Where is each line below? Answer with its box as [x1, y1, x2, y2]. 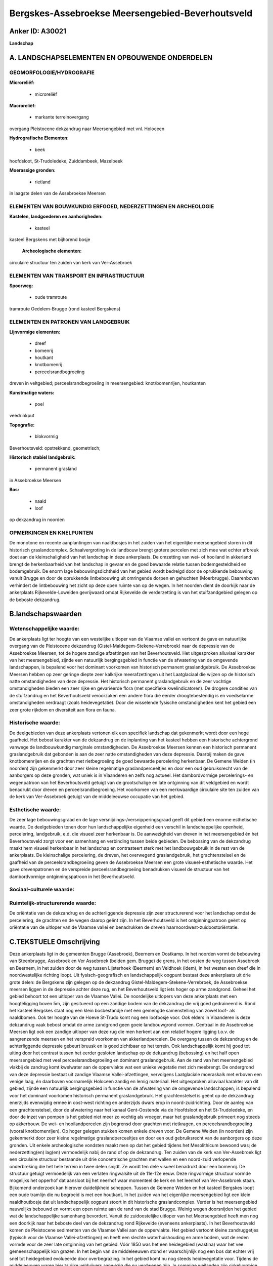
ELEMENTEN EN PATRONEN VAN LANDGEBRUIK [9, 318, 130, 325]
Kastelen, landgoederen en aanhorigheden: [9, 213, 103, 220]
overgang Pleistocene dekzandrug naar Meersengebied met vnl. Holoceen [9, 126, 164, 132]
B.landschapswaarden [9, 610, 82, 618]
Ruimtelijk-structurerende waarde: [9, 899, 96, 906]
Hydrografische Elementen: [9, 135, 69, 141]
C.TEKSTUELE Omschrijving [9, 937, 101, 946]
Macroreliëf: [9, 103, 36, 108]
